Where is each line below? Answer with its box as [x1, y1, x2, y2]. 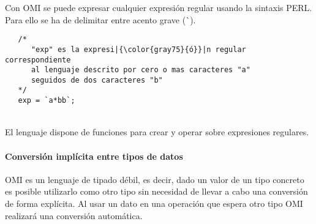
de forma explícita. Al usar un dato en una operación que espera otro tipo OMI [5, 196, 303, 209]
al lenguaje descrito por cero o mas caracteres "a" [31, 65, 250, 75]
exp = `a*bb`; [18, 96, 75, 105]
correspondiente [5, 55, 71, 64]
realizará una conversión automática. [5, 209, 143, 222]
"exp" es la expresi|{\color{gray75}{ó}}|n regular [31, 45, 246, 54]
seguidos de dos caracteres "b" [31, 75, 163, 84]
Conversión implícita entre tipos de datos [5, 149, 183, 162]
